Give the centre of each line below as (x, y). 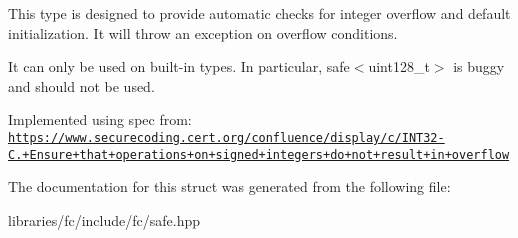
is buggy (479, 66)
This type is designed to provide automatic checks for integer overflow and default (259, 13)
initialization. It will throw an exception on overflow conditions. (203, 32)
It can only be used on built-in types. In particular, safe (179, 66)
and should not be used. (81, 85)
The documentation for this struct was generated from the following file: (229, 186)
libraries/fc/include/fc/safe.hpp (104, 219)
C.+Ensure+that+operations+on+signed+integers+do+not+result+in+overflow (259, 154)
